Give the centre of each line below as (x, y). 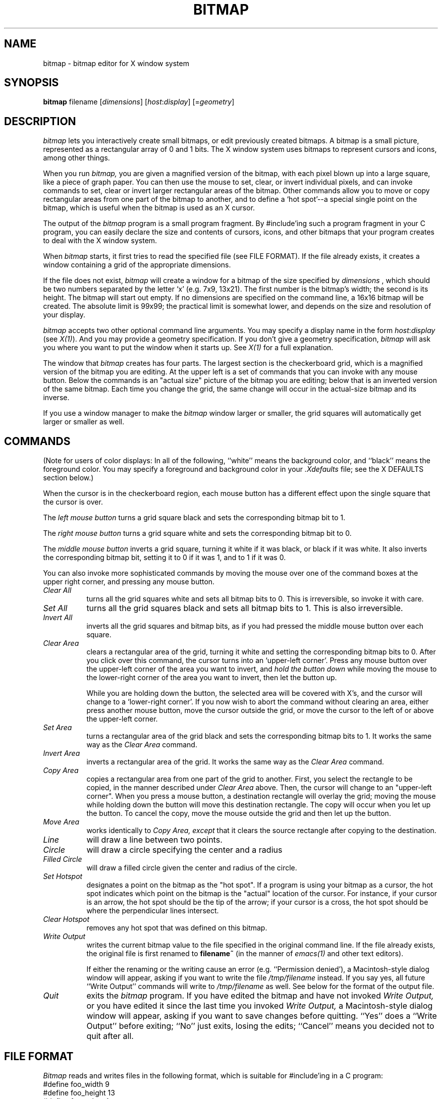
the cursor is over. (73, 502)
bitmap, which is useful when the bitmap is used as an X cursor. (149, 208)
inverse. (56, 398)
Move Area (61, 822)
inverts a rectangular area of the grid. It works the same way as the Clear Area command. (235, 762)
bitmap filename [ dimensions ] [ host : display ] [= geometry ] (139, 102)
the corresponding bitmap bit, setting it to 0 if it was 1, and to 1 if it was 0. (164, 558)
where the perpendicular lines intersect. (153, 911)
